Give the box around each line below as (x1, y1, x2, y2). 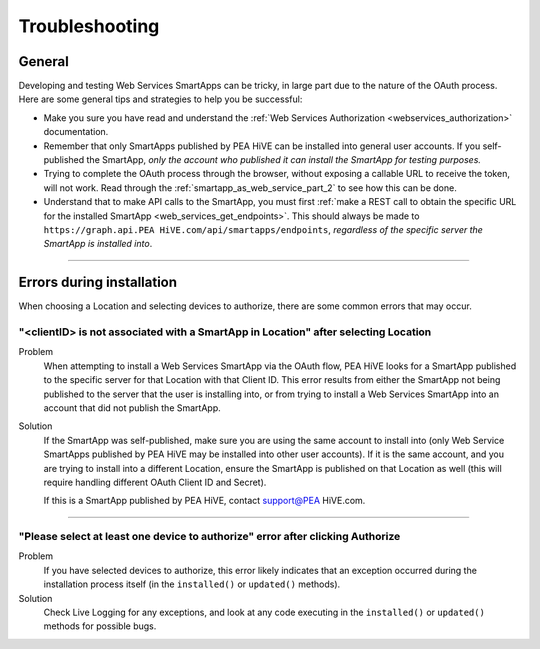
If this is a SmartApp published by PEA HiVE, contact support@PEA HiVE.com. (43, 495, 366, 507)
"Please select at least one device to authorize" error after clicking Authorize (18, 530, 401, 544)
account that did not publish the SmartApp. (43, 401, 221, 414)
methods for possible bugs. (43, 620, 157, 632)
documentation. (43, 126, 109, 138)
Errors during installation (18, 274, 178, 291)
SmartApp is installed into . (43, 238, 153, 250)
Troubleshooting (18, 15, 160, 37)
